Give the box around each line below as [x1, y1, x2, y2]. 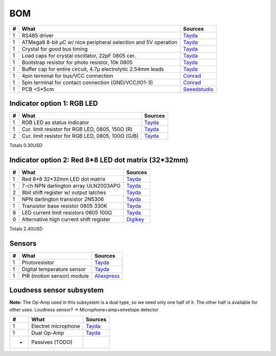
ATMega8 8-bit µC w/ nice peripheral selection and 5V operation [21, 38, 178, 46]
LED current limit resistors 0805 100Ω [21, 209, 112, 216]
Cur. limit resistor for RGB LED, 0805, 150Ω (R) [21, 126, 133, 133]
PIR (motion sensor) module [21, 272, 89, 279]
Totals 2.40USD [9, 226, 43, 232]
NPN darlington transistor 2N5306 [21, 195, 104, 203]
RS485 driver [21, 32, 54, 39]
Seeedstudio [183, 85, 214, 93]
